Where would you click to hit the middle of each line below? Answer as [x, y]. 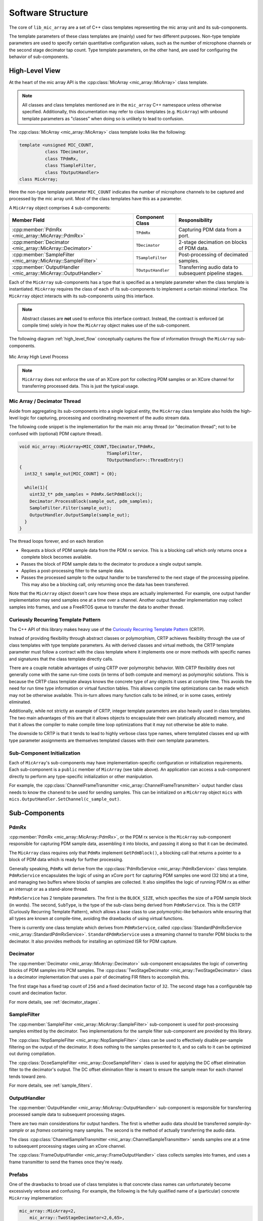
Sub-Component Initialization [45, 753]
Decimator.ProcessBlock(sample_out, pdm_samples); [91, 501]
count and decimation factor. [38, 993]
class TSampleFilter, [71, 166]
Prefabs [19, 1175]
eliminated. [20, 702]
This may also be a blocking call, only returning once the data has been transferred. [105, 584]
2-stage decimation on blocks [213, 242]
